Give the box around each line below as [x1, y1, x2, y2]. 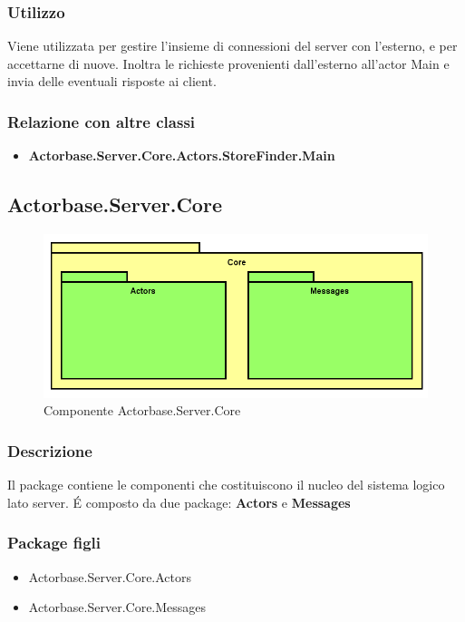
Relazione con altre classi [7, 110, 196, 132]
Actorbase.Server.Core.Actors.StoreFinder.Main [28, 146, 335, 165]
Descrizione [7, 439, 92, 462]
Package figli [7, 531, 101, 554]
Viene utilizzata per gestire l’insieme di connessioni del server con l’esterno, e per [7, 36, 458, 55]
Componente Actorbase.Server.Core [44, 401, 241, 420]
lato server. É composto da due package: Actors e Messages [7, 492, 351, 511]
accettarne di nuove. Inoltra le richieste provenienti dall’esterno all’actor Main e [7, 53, 450, 73]
